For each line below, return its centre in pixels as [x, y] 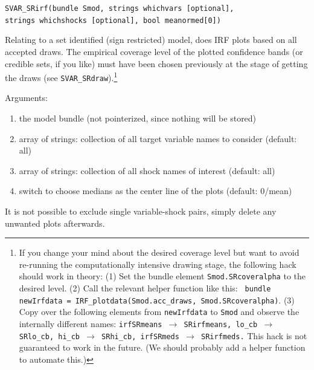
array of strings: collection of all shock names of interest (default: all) [147, 170]
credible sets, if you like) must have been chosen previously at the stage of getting [156, 63]
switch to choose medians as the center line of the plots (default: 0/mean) [155, 191]
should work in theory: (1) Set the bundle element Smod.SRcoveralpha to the [162, 276]
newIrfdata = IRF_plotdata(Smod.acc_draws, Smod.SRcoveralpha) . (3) [157, 300]
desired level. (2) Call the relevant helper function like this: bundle [145, 288]
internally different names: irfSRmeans [91, 323]
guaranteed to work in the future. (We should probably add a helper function [162, 347]
